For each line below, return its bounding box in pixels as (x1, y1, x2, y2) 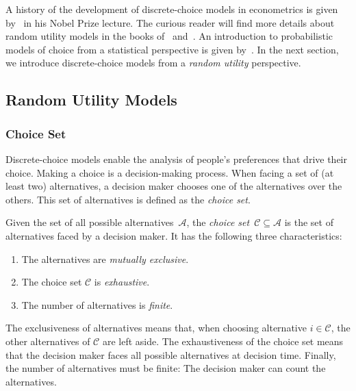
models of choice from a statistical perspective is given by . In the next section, (5, 42, 339, 56)
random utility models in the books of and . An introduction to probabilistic (5, 29, 333, 43)
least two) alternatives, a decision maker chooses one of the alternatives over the (5, 179, 342, 193)
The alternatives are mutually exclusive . (21, 251, 189, 266)
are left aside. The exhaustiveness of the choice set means (102, 333, 344, 348)
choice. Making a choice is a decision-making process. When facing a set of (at (5, 165, 334, 179)
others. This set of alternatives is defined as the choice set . (5, 192, 251, 206)
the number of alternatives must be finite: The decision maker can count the (5, 361, 326, 375)
